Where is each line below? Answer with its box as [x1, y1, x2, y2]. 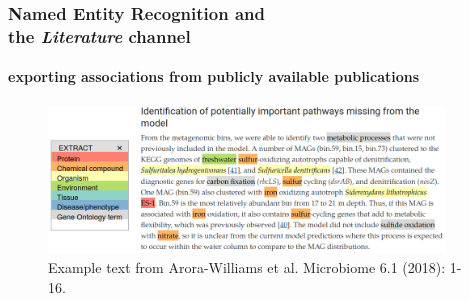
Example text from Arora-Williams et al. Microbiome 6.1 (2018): [48, 257, 446, 278]
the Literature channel [8, 23, 191, 48]
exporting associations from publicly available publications [8, 66, 420, 87]
